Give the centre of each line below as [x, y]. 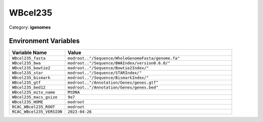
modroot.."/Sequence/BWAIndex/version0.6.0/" [119, 63]
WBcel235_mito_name [34, 92]
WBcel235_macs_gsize [35, 97]
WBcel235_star [28, 73]
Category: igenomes [30, 27]
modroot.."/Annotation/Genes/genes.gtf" [113, 83]
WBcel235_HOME [28, 102]
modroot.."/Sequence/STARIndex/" [105, 73]
